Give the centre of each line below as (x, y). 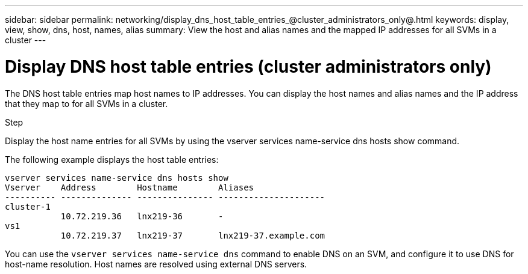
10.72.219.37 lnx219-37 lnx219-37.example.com (193, 235)
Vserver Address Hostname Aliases (130, 187)
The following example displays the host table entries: (112, 159)
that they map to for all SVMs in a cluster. (86, 103)
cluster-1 (28, 206)
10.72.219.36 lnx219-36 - (142, 216)
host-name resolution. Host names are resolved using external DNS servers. (156, 264)
